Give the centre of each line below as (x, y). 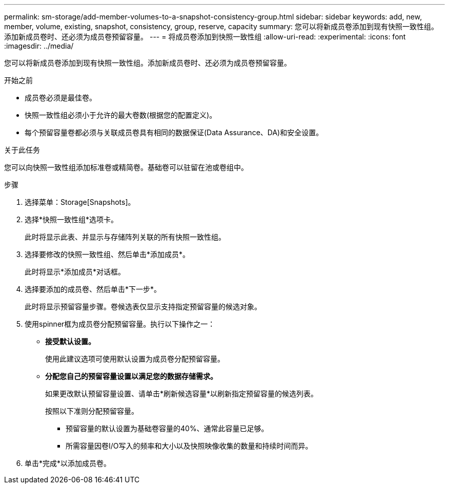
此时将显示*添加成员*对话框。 (75, 272)
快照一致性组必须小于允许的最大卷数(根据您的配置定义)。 (121, 115)
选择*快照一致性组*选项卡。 (72, 219)
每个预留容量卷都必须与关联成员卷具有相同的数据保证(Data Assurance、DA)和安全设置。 (174, 132)
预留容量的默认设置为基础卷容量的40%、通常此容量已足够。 (167, 428)
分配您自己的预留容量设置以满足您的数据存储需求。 (131, 376)
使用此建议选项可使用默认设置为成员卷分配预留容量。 (135, 359)
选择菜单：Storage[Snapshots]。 (80, 202)
